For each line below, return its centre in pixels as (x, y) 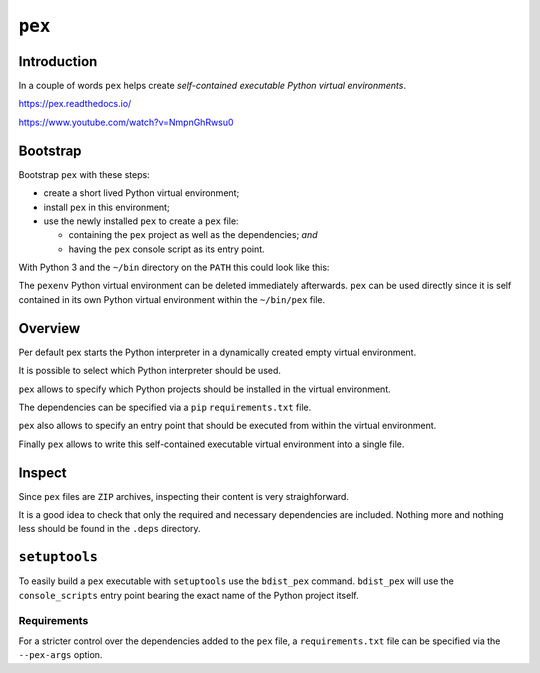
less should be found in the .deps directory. (109, 529)
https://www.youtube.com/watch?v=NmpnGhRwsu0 (126, 122)
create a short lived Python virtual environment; (141, 193)
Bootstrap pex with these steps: (84, 174)
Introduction (58, 61)
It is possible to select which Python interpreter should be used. (150, 371)
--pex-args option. (60, 655)
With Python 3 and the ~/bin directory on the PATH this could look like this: (174, 267)
